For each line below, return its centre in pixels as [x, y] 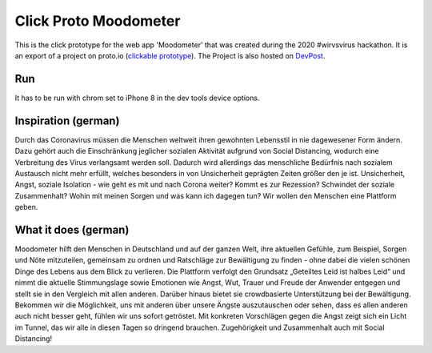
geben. [26, 207]
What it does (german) [72, 229]
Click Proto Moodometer [98, 21]
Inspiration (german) [67, 120]
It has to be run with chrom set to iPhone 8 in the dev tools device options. [137, 98]
